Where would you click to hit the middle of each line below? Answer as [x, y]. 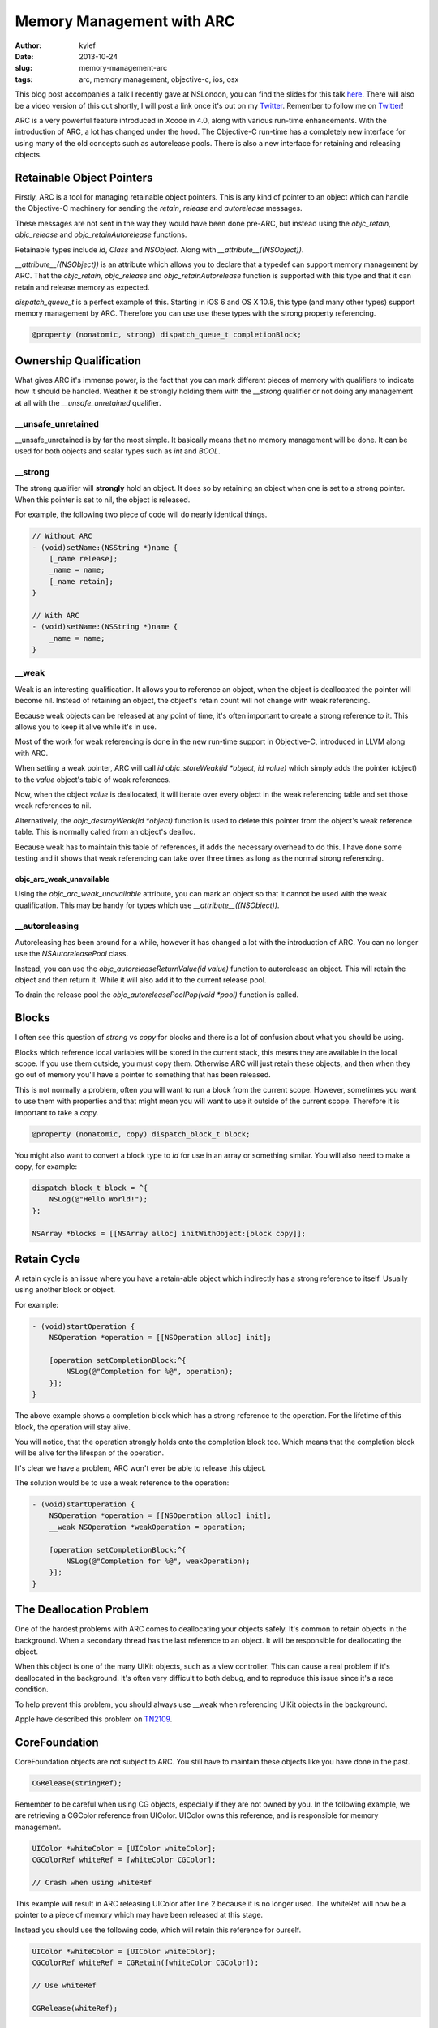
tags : [24, 79]
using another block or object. [65, 1290]
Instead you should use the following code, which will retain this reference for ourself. [158, 1930]
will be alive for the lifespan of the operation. [90, 1453]
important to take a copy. [57, 1112]
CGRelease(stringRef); [77, 1783]
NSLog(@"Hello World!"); [99, 1199]
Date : [24, 56]
